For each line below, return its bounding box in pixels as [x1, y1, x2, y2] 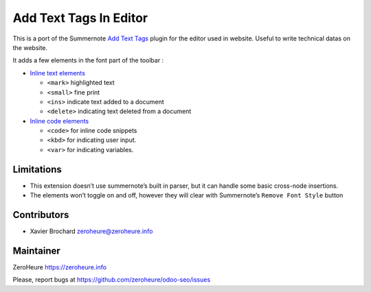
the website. [12, 43, 48, 51]
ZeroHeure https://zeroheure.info [12, 263, 106, 271]
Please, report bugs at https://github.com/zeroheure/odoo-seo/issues [12, 276, 211, 284]
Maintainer [12, 245, 61, 256]
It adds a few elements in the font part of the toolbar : [12, 56, 164, 64]
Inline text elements [30, 69, 86, 77]
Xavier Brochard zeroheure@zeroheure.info [30, 227, 153, 236]
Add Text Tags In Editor [12, 10, 148, 25]
